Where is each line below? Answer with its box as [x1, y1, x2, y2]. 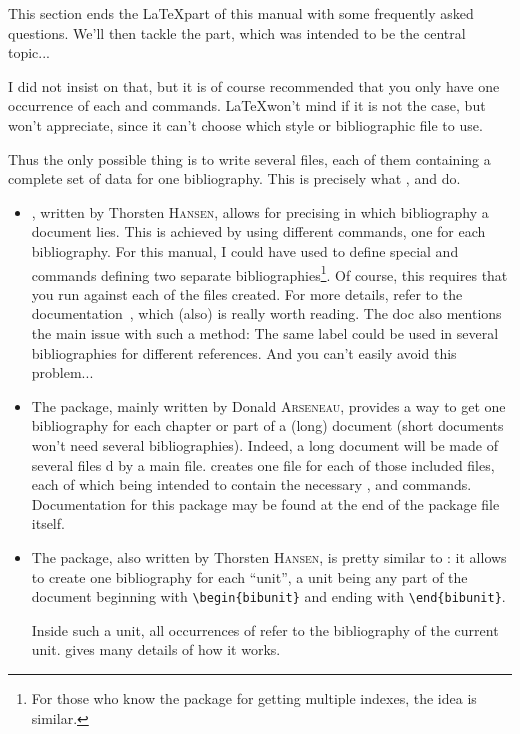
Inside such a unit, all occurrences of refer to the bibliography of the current [31, 619, 499, 640]
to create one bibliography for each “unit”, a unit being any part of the [31, 566, 468, 587]
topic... [8, 42, 51, 63]
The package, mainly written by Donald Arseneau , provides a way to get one [31, 395, 506, 416]
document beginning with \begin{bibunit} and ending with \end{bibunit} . [31, 586, 506, 607]
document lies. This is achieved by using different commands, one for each [31, 221, 486, 242]
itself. [31, 513, 65, 534]
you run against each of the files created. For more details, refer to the [31, 283, 463, 304]
